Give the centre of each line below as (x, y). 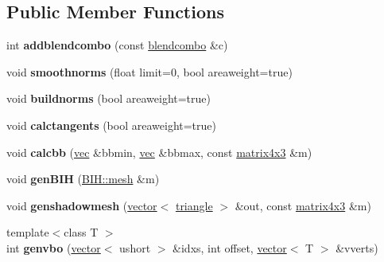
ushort (135, 247)
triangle (194, 205)
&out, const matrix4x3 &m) (303, 205)
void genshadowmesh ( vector (82, 205)
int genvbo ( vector (54, 247)
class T (81, 232)
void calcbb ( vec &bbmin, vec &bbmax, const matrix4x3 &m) (159, 152)
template (28, 232)
